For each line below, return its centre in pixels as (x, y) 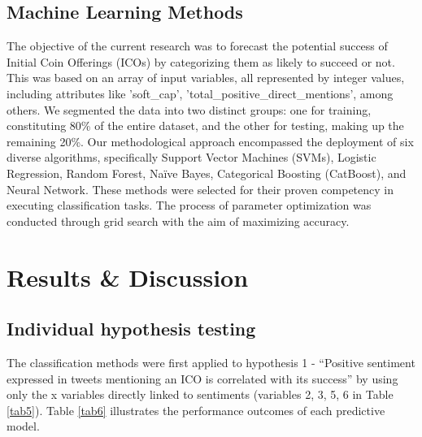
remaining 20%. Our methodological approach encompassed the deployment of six (210, 141)
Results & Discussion (128, 277)
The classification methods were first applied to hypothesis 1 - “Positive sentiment (211, 362)
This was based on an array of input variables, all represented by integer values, (206, 78)
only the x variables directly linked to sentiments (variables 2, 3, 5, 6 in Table (200, 394)
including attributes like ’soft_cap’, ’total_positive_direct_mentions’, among (200, 93)
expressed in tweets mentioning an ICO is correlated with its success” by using (202, 378)
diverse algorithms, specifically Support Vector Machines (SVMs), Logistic (191, 157)
